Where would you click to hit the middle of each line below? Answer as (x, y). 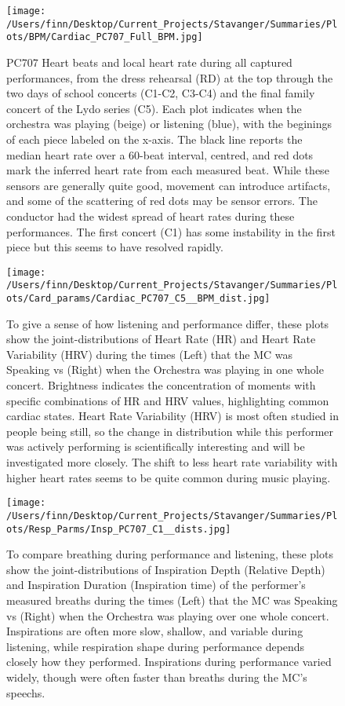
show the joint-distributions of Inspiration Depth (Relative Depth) (166, 569)
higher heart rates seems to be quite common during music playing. (169, 477)
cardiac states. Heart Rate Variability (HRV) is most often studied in (172, 416)
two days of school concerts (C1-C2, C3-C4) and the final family (161, 93)
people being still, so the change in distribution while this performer (170, 431)
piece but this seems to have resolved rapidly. (115, 247)
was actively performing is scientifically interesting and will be (156, 446)
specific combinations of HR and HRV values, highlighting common (168, 400)
